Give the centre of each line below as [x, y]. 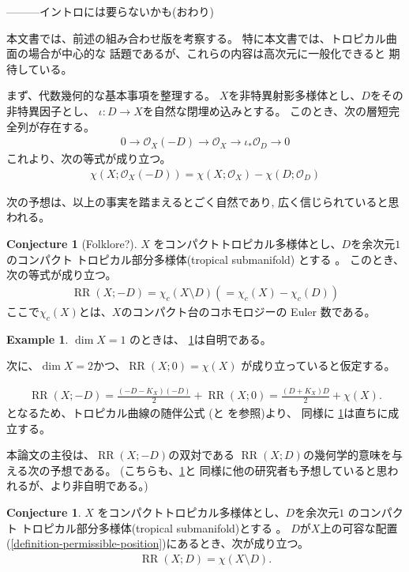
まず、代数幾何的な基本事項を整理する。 [111, 95]
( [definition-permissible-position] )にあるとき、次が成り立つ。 [158, 543]
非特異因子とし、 [51, 110]
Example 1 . [38, 339]
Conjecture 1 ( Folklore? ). [72, 243]
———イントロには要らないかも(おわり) [110, 11]
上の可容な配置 [359, 527]
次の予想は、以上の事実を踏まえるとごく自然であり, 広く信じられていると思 [203, 201]
